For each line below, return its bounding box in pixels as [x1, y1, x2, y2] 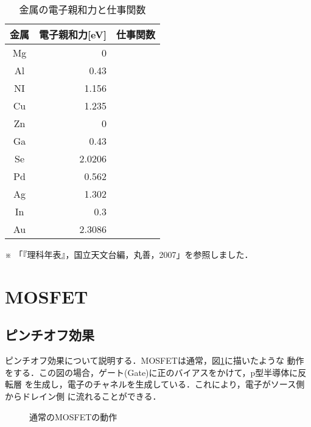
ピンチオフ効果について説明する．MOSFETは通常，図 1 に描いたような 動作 [5, 354, 304, 367]
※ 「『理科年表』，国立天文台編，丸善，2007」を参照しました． [5, 248, 253, 260]
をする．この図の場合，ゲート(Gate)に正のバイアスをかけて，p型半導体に [5, 366, 298, 378]
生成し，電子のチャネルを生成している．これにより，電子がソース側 [33, 378, 305, 391]
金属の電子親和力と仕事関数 [19, 2, 146, 16]
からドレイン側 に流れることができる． [5, 389, 161, 402]
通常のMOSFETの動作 [29, 410, 117, 423]
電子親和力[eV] [39, 27, 107, 41]
